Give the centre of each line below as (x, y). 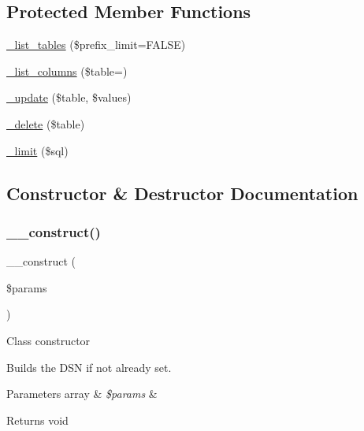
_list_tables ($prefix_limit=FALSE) (96, 45)
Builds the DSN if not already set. (89, 367)
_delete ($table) (46, 123)
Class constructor (48, 340)
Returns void (37, 420)
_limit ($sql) (37, 150)
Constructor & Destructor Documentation (182, 193)
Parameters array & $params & (82, 394)
